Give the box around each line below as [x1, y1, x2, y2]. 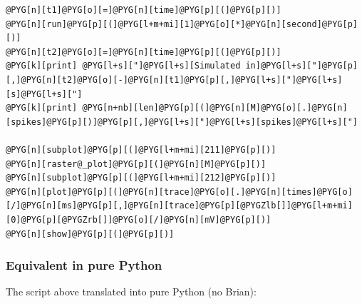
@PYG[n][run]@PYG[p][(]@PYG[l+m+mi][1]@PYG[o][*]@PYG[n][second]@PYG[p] [6, 19, 358, 29]
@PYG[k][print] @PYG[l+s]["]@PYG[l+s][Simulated [6, 61, 241, 71]
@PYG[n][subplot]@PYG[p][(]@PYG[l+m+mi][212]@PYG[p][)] [6, 173, 276, 183]
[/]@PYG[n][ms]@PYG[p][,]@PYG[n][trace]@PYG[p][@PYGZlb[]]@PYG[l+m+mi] [6, 201, 353, 211]
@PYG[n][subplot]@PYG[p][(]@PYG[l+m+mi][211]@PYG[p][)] [6, 144, 276, 155]
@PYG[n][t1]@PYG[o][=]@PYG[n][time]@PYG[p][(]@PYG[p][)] [6, 5, 281, 15]
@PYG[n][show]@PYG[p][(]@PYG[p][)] [6, 228, 175, 239]
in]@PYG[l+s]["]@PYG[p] [245, 61, 358, 71]
